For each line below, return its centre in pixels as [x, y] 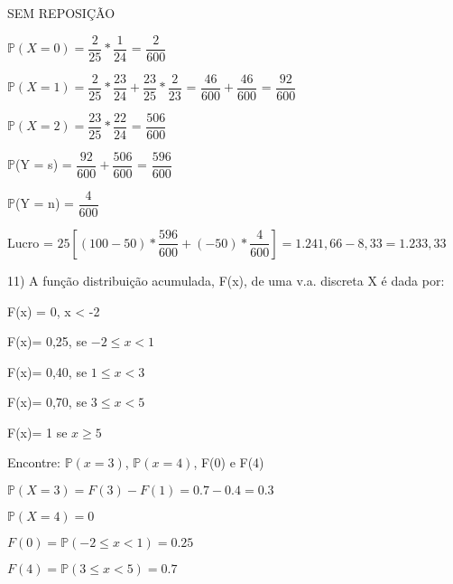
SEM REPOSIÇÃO [61, 13]
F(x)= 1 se [37, 432]
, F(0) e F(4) [229, 462]
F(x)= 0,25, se [47, 341]
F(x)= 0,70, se [47, 402]
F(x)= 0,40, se [47, 371]
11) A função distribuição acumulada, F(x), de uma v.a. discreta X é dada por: [226, 280]
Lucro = [30, 242]
